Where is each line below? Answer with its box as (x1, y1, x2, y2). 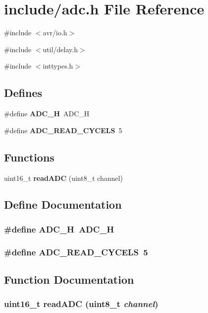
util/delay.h (43, 44, 78, 54)
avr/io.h (43, 27, 67, 38)
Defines (4, 85, 43, 100)
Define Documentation (4, 197, 122, 212)
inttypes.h (43, 61, 73, 71)
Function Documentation (4, 271, 134, 287)
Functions (4, 149, 54, 164)
